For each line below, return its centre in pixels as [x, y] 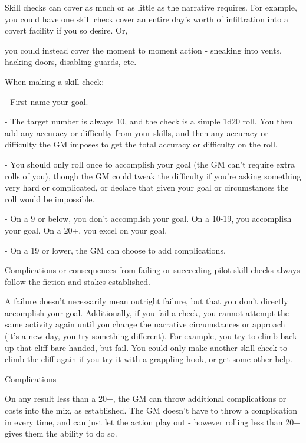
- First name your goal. [47, 101]
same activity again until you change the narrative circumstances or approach [145, 324]
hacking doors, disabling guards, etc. [71, 62]
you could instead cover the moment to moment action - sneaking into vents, [143, 50]
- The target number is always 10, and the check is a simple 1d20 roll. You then [149, 121]
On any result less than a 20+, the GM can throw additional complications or [146, 398]
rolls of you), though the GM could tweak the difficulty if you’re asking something [153, 175]
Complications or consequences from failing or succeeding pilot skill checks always [152, 270]
